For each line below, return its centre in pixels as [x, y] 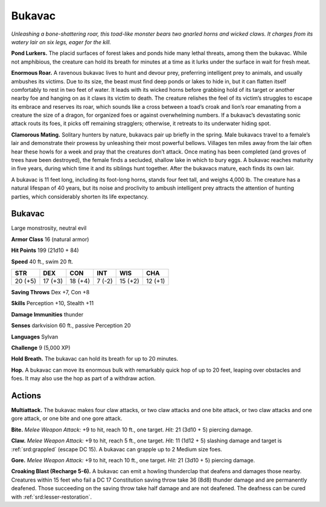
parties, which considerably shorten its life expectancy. [80, 196]
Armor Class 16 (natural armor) [50, 239]
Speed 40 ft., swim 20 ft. [42, 261]
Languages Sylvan [35, 337]
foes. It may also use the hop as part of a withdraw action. [84, 378]
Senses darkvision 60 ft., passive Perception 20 [71, 326]
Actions [26, 396]
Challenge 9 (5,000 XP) [41, 348]
